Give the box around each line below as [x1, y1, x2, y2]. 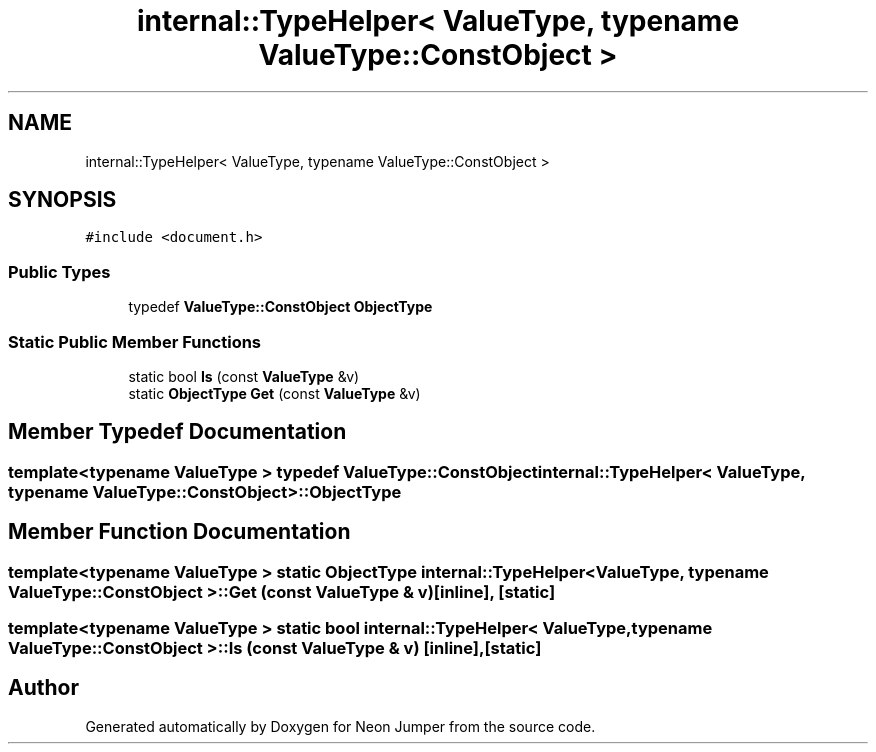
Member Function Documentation [8, 519, 351, 545]
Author [8, 675, 79, 701]
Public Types [8, 261, 111, 282]
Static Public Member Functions [8, 331, 262, 352]
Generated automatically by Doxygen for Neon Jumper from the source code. [85, 717, 596, 735]
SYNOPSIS [8, 187, 117, 213]
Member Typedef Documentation [8, 419, 347, 445]
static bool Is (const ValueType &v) [128, 367, 360, 385]
